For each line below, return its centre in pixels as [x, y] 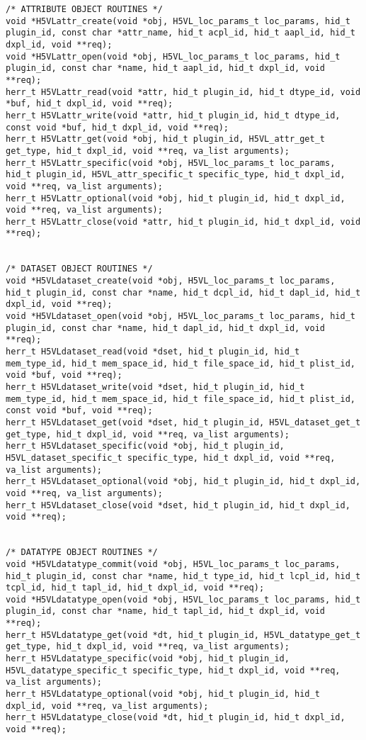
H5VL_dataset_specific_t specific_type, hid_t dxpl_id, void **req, [171, 458]
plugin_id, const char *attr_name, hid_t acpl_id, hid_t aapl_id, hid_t [181, 33]
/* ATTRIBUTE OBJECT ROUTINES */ [84, 9]
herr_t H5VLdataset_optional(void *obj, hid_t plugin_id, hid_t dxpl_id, [183, 482]
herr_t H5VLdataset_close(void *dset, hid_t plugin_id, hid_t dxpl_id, [178, 505]
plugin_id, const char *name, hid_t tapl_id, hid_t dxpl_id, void [166, 611]
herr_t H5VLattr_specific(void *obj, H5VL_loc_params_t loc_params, [171, 163]
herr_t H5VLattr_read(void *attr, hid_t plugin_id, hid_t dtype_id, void [183, 92]
